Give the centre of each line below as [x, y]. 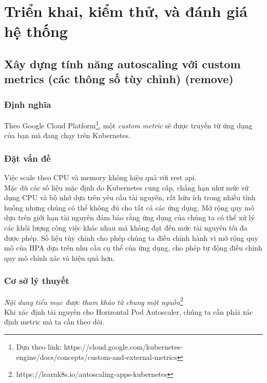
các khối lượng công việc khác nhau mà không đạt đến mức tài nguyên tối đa [126, 227]
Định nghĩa [28, 104]
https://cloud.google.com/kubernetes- [123, 347]
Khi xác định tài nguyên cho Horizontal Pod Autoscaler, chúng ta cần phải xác [129, 311]
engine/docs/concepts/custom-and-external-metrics [97, 357]
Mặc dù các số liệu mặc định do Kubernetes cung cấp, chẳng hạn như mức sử [126, 187]
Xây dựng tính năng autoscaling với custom [122, 63]
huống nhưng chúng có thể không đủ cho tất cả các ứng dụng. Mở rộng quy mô [129, 207]
